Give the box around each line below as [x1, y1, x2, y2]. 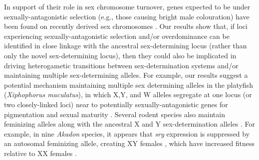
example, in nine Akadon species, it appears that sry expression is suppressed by [4, 128, 250, 139]
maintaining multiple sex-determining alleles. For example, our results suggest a [4, 70, 248, 80]
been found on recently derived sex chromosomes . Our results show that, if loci [4, 21, 248, 31]
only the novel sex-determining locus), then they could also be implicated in [4, 50, 237, 60]
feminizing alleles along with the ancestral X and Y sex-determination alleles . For [4, 119, 256, 129]
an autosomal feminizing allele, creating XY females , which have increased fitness [4, 138, 255, 149]
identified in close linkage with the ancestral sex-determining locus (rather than [4, 40, 247, 51]
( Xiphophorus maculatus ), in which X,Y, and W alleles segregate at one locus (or [4, 89, 252, 100]
